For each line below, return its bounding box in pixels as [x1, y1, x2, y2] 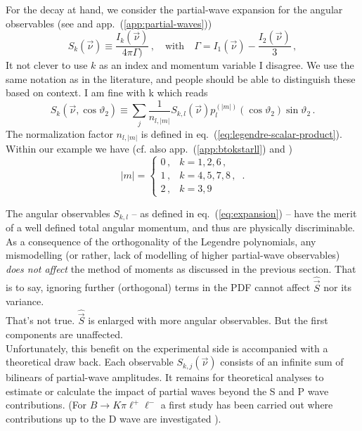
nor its [323, 280, 351, 295]
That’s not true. [6, 313, 75, 328]
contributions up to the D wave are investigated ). [6, 411, 221, 425]
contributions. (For [6, 397, 87, 412]
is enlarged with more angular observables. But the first [88, 313, 328, 328]
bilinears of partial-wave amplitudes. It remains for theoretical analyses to [6, 370, 324, 385]
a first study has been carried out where [160, 397, 333, 412]
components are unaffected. [6, 326, 123, 341]
